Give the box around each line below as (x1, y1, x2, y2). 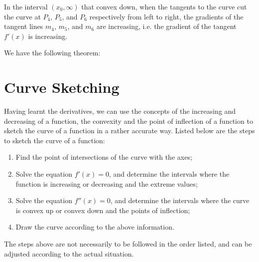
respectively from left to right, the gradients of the (89, 11, 244, 21)
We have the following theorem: (4, 47, 101, 58)
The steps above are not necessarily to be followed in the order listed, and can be (4, 239, 252, 249)
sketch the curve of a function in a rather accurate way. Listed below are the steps (4, 125, 255, 136)
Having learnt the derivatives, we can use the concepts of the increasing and (4, 106, 236, 116)
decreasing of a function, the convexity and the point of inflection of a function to (4, 115, 253, 126)
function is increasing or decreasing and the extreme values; (15, 178, 198, 189)
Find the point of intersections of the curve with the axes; (15, 152, 192, 162)
